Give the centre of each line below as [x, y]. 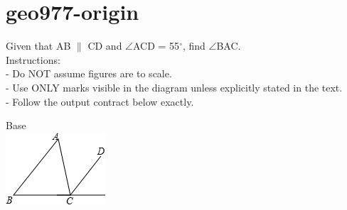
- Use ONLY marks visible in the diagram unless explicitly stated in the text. [174, 87]
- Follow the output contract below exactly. [100, 101]
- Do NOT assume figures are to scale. [89, 73]
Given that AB [38, 46]
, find [194, 46]
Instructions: [33, 59]
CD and [105, 46]
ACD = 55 [156, 46]
